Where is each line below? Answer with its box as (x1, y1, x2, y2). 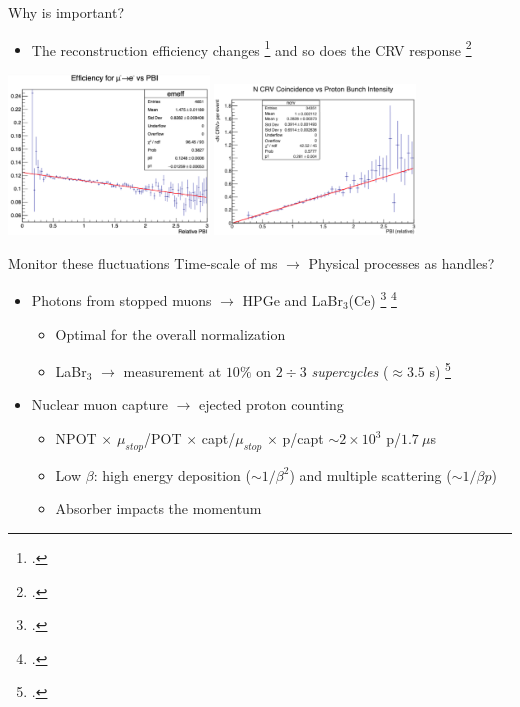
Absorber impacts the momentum (55, 498, 262, 519)
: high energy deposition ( (93, 464, 251, 485)
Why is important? (8, 2, 125, 22)
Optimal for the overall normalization (55, 323, 286, 344)
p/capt (282, 428, 324, 449)
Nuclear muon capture (31, 394, 168, 415)
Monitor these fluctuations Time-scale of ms (8, 252, 278, 273)
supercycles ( (311, 360, 389, 381)
